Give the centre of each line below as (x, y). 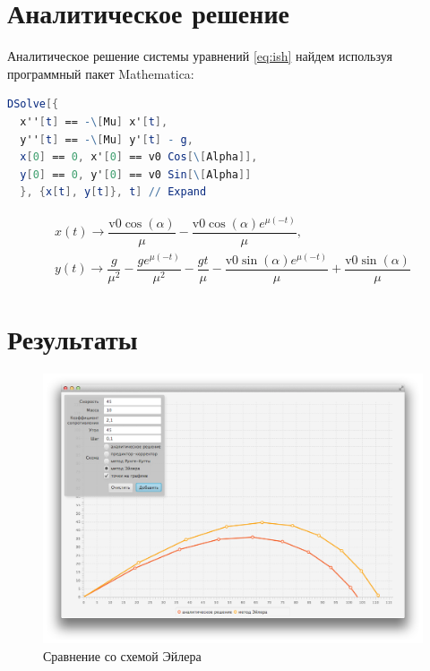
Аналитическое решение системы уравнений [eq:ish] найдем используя (200, 56)
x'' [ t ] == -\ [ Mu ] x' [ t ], (94, 121)
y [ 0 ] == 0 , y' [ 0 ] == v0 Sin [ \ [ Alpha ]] (136, 174)
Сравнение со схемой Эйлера (122, 655)
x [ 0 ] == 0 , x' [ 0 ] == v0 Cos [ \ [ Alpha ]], (139, 157)
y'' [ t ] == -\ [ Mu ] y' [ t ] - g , (107, 139)
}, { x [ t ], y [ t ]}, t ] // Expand (113, 192)
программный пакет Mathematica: (101, 73)
